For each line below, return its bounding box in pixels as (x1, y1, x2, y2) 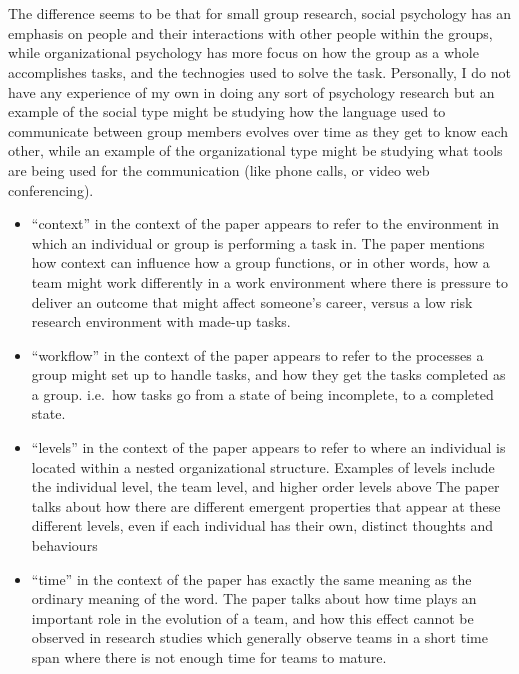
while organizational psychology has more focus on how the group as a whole (8, 42, 479, 63)
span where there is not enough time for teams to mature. (31, 647, 387, 667)
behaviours (31, 535, 98, 556)
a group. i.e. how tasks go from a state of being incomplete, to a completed (31, 383, 494, 404)
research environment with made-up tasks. (31, 311, 291, 332)
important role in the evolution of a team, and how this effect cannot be (31, 607, 474, 628)
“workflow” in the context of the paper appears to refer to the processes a (31, 344, 484, 365)
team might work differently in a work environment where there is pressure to (31, 271, 508, 292)
